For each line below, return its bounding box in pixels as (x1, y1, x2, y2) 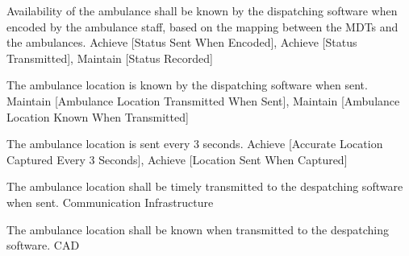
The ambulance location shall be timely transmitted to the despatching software (6, 178, 403, 195)
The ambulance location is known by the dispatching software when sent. (6, 76, 368, 93)
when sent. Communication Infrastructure (6, 193, 214, 210)
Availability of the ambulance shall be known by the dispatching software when (6, 2, 398, 19)
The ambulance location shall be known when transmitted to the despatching (6, 221, 389, 237)
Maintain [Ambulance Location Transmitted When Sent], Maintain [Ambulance (6, 92, 400, 109)
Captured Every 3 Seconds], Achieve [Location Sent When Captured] (6, 151, 348, 167)
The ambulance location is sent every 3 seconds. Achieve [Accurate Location (6, 135, 383, 152)
